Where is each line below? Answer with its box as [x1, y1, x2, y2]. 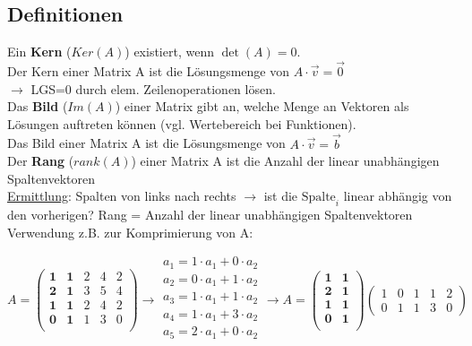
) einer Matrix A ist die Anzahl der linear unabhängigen [131, 151, 440, 170]
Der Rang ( [7, 151, 74, 170]
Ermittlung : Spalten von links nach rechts [7, 186, 236, 205]
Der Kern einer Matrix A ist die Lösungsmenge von [7, 62, 289, 81]
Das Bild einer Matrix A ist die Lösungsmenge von [7, 134, 286, 152]
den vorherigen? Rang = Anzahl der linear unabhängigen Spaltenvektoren [7, 205, 413, 224]
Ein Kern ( [7, 42, 72, 61]
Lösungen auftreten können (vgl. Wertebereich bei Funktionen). [7, 114, 356, 133]
